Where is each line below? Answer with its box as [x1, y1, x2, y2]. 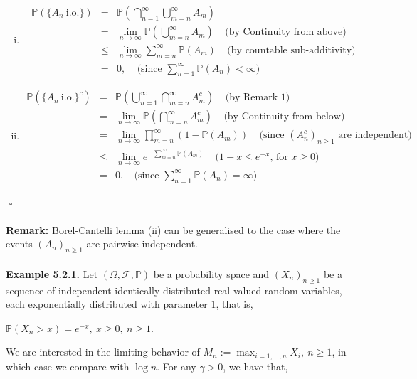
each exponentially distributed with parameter [6, 297, 208, 311]
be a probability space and [153, 266, 270, 281]
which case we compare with [6, 358, 130, 373]
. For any [157, 358, 196, 373]
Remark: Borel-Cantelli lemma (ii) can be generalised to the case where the [6, 222, 341, 237]
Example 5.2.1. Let [6, 266, 98, 281]
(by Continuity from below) [223, 112, 345, 122]
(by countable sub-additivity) [227, 45, 356, 55]
